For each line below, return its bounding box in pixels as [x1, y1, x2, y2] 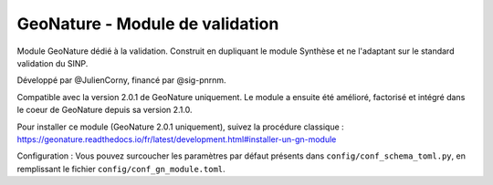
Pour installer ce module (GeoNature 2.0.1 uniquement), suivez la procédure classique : [16, 121, 344, 132]
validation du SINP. [16, 57, 89, 68]
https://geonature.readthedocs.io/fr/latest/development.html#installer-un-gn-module [16, 133, 337, 145]
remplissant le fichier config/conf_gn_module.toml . [16, 163, 226, 174]
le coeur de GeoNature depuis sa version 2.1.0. [16, 105, 193, 116]
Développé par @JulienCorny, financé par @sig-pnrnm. [16, 75, 227, 86]
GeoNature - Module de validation [16, 14, 279, 34]
